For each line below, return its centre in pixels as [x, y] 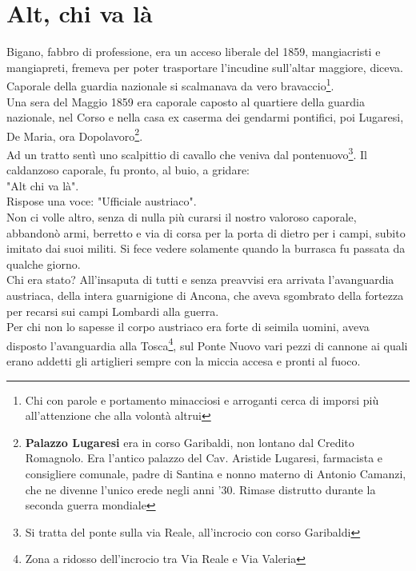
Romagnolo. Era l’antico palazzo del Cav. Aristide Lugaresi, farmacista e [204, 458]
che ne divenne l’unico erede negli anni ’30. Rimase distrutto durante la [200, 489]
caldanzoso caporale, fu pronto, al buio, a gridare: [128, 170]
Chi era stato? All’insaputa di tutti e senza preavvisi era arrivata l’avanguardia [200, 280]
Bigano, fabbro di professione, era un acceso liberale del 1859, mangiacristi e [194, 52]
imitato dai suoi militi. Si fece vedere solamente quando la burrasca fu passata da [206, 248]
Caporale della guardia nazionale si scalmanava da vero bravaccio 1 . [170, 84]
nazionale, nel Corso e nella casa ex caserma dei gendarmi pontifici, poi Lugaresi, [205, 117]
